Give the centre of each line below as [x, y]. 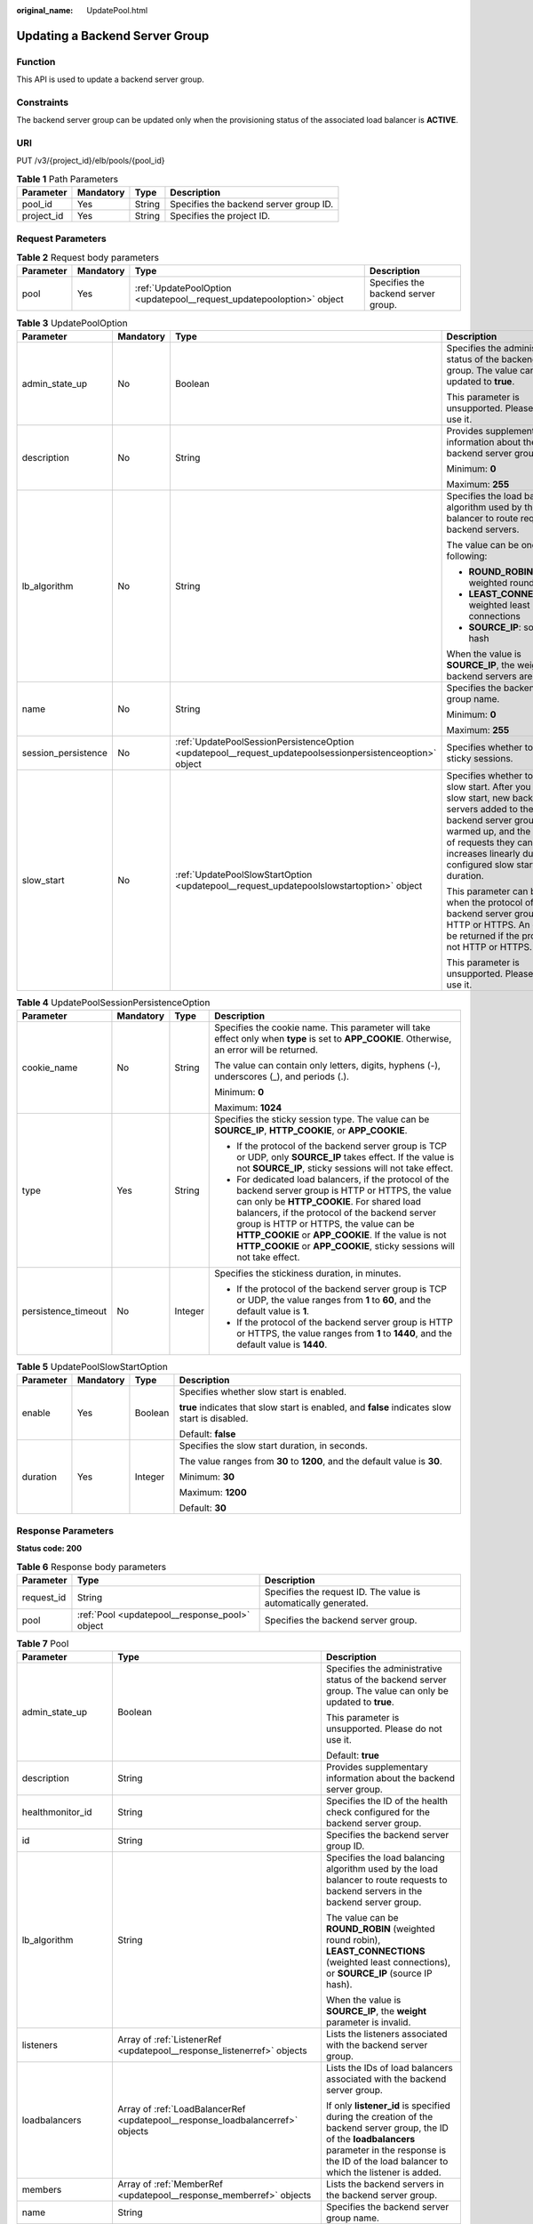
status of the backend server [386, 1680]
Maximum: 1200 [213, 1493]
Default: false [207, 1434]
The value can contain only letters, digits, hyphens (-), [328, 1066]
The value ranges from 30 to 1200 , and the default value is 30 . [311, 1462]
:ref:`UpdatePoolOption [183, 288]
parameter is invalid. [368, 2022]
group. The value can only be [387, 1691]
